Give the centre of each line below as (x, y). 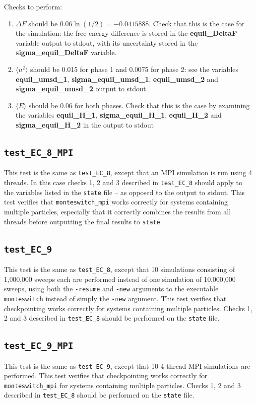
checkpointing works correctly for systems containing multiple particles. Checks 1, (128, 308)
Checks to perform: (33, 6)
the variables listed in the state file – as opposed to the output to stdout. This (125, 192)
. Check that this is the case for (196, 23)
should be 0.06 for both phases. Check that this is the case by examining (139, 105)
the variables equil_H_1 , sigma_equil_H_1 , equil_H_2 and (119, 115)
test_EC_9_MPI (39, 346)
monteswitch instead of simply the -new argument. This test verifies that (115, 298)
